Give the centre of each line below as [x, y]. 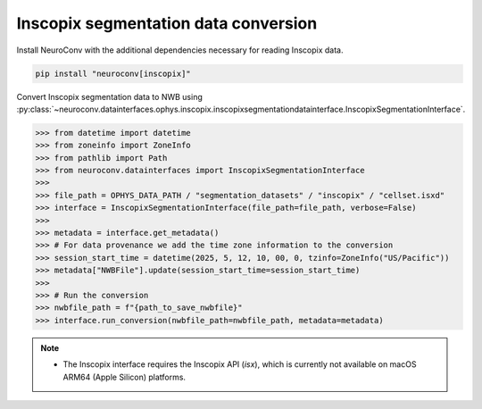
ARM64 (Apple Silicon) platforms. [125, 377]
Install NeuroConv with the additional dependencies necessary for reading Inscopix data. [180, 50]
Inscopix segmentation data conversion [167, 23]
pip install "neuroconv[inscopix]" [113, 73]
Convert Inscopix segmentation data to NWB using [109, 96]
